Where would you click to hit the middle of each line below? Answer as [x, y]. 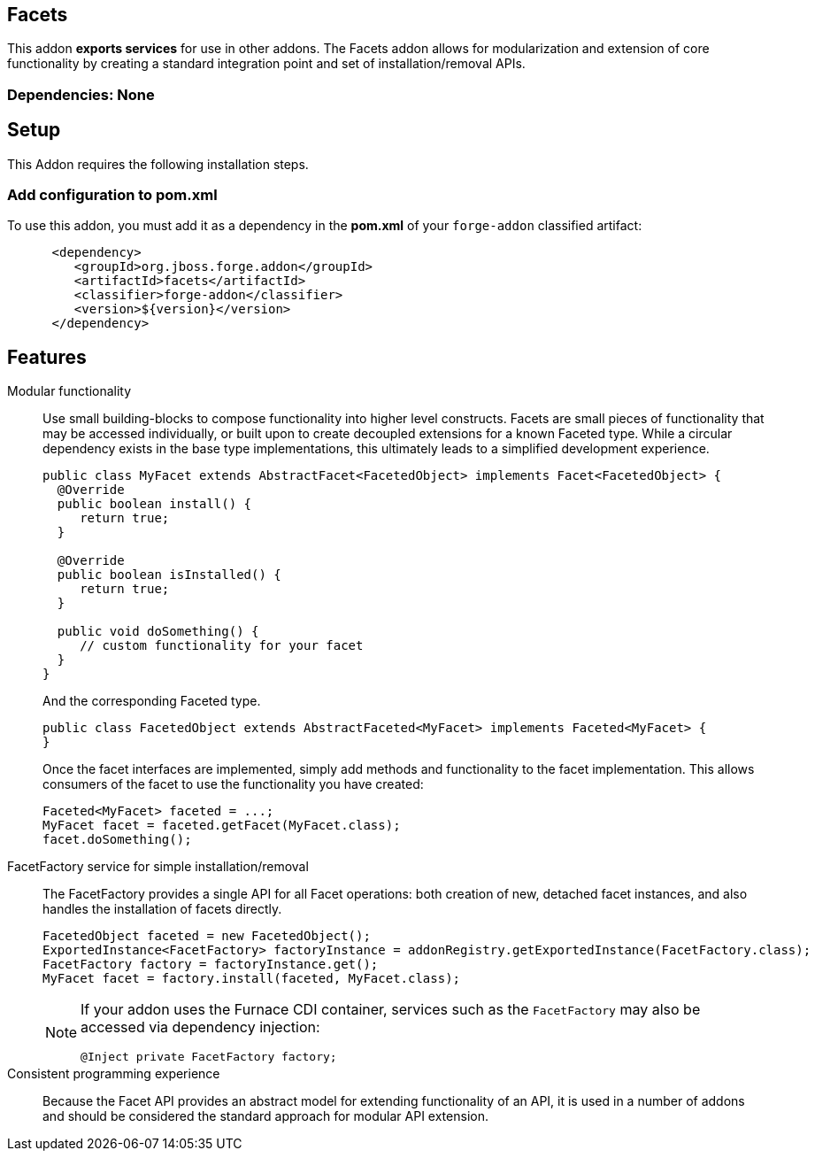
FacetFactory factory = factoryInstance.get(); [211, 965]
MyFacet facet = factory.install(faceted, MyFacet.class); [252, 979]
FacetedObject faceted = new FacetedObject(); [207, 936]
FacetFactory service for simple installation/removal [158, 867]
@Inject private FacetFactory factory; [209, 1057]
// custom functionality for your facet [222, 646]
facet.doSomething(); [117, 840]
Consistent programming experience [114, 1074]
